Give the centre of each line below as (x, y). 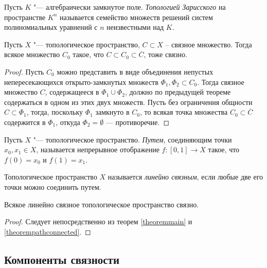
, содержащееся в (72, 92)
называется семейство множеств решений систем (136, 17)
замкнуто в (112, 112)
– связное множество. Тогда (209, 44)
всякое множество (32, 54)
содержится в (25, 122)
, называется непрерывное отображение (98, 149)
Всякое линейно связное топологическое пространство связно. (102, 204)
